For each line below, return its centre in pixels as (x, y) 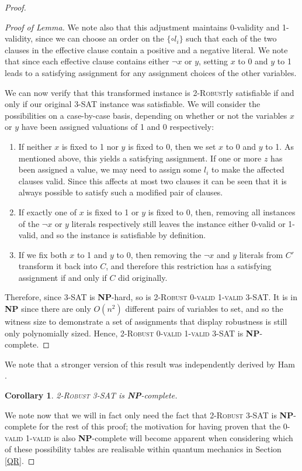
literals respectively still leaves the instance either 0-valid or (178, 223)
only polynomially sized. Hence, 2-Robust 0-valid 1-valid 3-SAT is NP (132, 333)
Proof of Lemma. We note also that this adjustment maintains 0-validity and (142, 27)
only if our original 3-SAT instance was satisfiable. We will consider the (133, 104)
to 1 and (92, 254)
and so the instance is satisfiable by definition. (123, 235)
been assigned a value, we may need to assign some (110, 169)
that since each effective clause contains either (87, 61)
